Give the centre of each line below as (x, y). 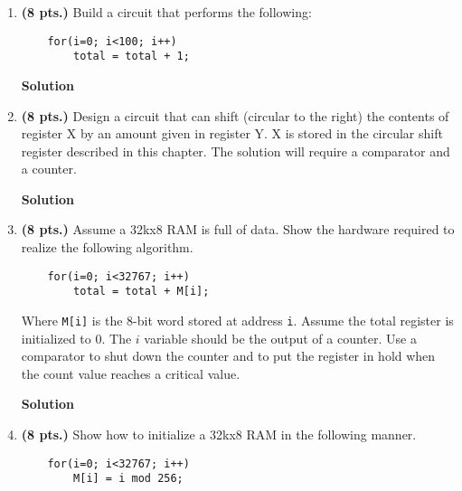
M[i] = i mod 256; (128, 479)
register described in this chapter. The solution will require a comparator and (236, 151)
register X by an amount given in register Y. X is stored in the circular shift (232, 133)
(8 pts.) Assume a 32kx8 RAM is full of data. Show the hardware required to (238, 229)
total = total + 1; (132, 57)
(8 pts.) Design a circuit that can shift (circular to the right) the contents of (235, 115)
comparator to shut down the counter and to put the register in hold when (228, 356)
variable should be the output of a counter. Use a (280, 338)
